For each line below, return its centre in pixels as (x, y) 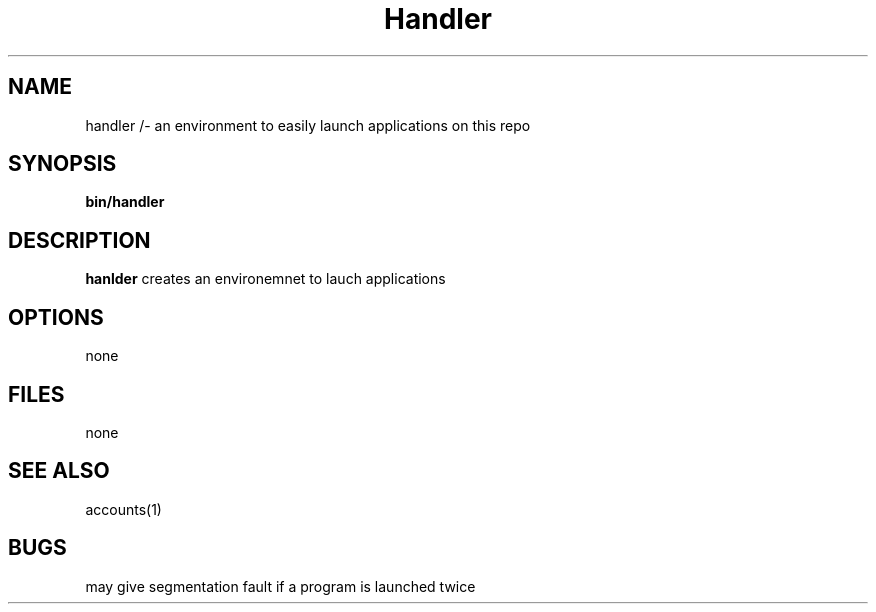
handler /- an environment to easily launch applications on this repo (308, 125)
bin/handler (125, 202)
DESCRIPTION (79, 240)
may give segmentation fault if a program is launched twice (280, 586)
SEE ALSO (59, 471)
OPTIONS (56, 317)
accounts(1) (123, 509)
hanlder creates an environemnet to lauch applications (265, 279)
